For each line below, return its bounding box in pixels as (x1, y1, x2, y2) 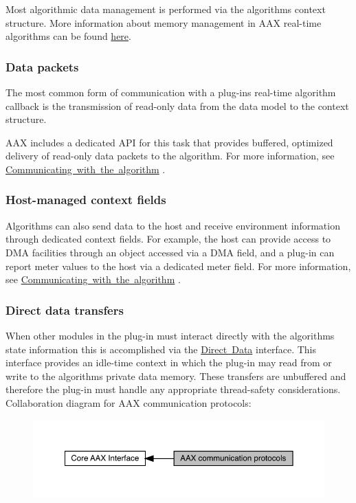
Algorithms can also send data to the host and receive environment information (5, 218, 340, 232)
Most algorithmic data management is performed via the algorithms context (5, 2, 326, 16)
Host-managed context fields (5, 191, 166, 208)
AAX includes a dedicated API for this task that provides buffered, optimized (5, 135, 333, 149)
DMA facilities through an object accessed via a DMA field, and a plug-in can (5, 245, 335, 259)
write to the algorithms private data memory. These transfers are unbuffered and (5, 368, 346, 383)
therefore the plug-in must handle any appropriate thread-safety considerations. (5, 382, 341, 396)
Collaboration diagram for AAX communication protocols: (5, 395, 252, 410)
